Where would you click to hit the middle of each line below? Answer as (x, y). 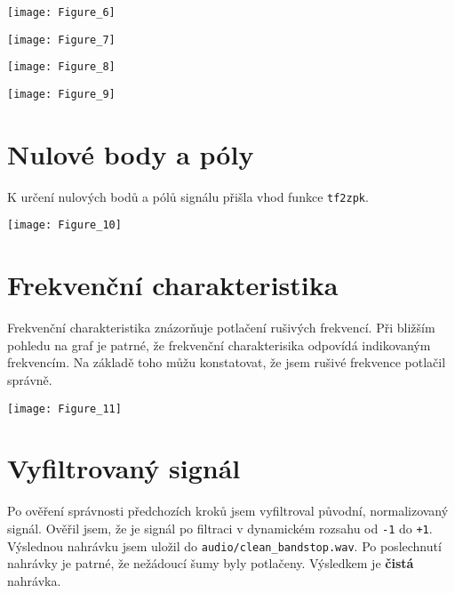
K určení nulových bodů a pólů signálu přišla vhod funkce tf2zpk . (188, 196)
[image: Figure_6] (61, 12)
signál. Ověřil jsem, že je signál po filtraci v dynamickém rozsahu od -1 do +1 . (220, 528)
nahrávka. (34, 580)
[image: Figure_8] (61, 67)
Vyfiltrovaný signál (124, 468)
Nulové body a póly (131, 153)
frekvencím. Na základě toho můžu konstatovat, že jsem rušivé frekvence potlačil (227, 362)
